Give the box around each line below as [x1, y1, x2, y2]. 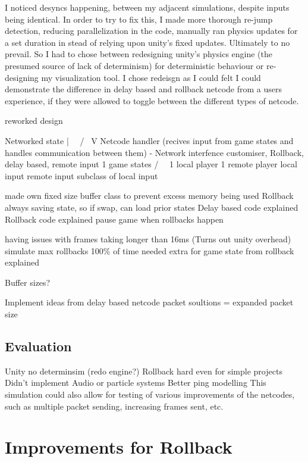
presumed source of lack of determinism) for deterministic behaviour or [5, 59, 264, 71]
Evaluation [5, 337, 72, 355]
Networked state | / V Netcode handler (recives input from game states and [5, 134, 294, 146]
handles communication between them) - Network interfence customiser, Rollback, [5, 146, 304, 158]
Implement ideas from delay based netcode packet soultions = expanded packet [5, 296, 294, 308]
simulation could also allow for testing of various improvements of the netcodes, [5, 388, 295, 401]
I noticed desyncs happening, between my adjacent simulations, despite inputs [5, 1, 290, 13]
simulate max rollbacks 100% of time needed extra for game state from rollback [5, 244, 294, 257]
